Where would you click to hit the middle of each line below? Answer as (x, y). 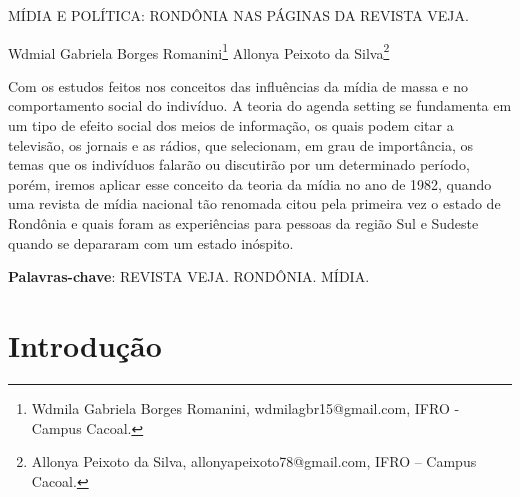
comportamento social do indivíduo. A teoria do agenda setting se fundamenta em (260, 105)
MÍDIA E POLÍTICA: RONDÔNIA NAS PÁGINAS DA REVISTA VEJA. (238, 15)
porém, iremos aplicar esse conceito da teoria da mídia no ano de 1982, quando (250, 183)
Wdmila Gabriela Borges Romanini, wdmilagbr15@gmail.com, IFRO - (245, 407)
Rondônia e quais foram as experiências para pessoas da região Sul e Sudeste (243, 223)
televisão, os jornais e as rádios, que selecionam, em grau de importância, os (240, 144)
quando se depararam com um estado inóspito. (151, 242)
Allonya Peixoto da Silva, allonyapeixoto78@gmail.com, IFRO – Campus (254, 461)
